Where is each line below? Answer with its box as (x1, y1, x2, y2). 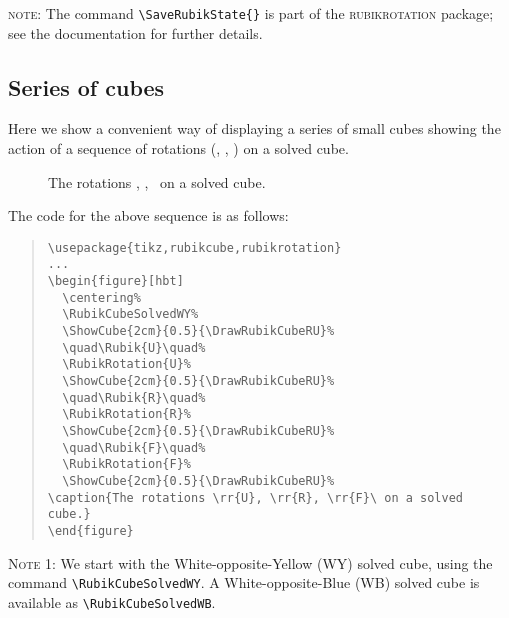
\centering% (62, 290, 141, 305)
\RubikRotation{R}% (62, 407, 191, 422)
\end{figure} (47, 523, 134, 538)
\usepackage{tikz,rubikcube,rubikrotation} (47, 240, 342, 255)
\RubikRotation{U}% (62, 357, 191, 372)
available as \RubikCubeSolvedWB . (8, 591, 216, 612)
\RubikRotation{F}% (62, 457, 191, 472)
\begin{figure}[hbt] (47, 274, 184, 289)
